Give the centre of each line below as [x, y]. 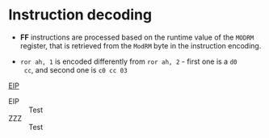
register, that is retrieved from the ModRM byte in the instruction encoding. [141, 45]
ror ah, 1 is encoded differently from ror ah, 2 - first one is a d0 [128, 61]
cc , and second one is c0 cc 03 [76, 69]
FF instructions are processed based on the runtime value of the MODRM [137, 37]
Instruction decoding [80, 15]
